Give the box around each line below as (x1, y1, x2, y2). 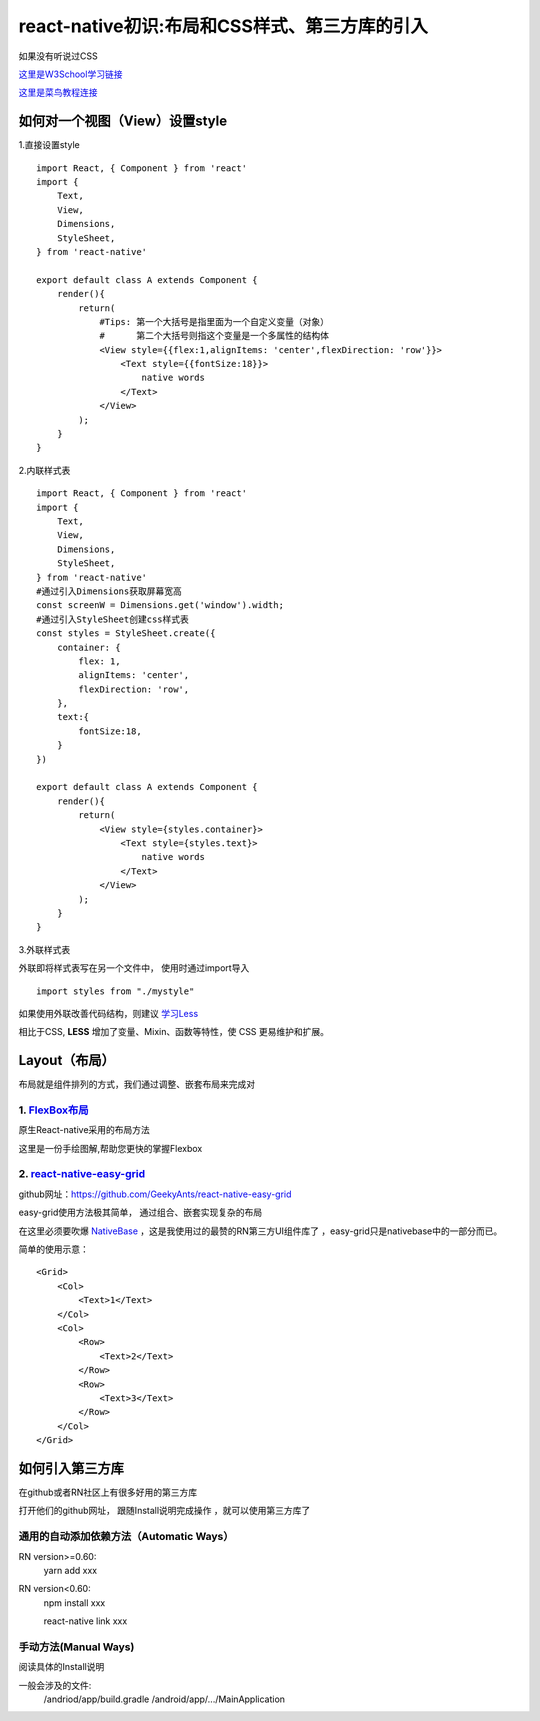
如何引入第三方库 (18, 1460, 124, 1477)
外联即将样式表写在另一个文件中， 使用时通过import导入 (18, 962, 250, 974)
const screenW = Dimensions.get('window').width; (36, 600, 285, 611)
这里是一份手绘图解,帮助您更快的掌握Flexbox (18, 1142, 203, 1154)
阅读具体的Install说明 (18, 1661, 105, 1673)
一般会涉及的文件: (18, 1679, 92, 1691)
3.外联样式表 (18, 943, 71, 955)
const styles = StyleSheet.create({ (36, 628, 216, 639)
